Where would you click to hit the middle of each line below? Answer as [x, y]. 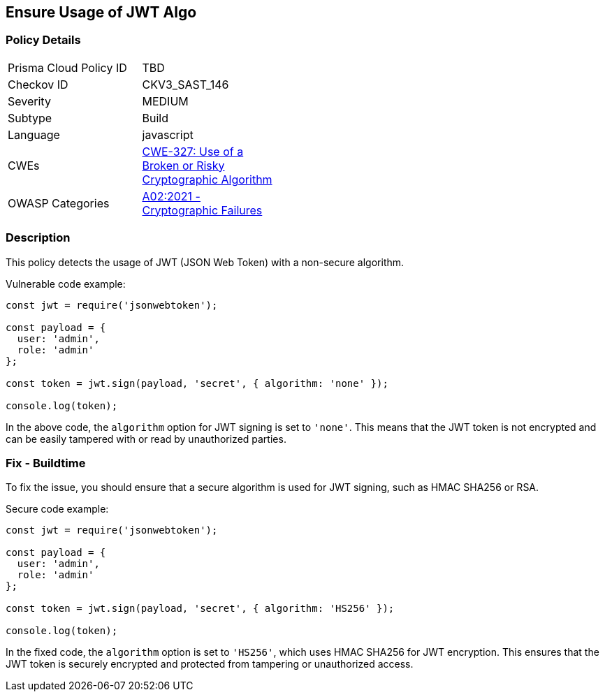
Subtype [30, 118]
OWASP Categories [59, 203]
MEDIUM [165, 101]
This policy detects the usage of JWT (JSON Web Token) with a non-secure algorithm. [205, 262]
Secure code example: [57, 509]
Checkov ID [38, 84]
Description [38, 238]
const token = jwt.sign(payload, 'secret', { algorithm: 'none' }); [197, 383]
